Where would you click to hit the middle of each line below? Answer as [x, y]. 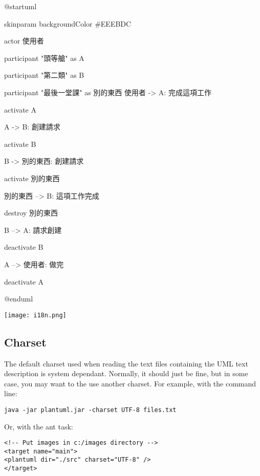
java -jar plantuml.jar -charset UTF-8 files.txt [90, 410]
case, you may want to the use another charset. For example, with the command [130, 383]
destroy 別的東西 [31, 213]
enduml [21, 299]
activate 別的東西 [32, 178]
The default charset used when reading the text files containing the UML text [126, 363]
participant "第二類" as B [44, 75]
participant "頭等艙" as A [44, 58]
